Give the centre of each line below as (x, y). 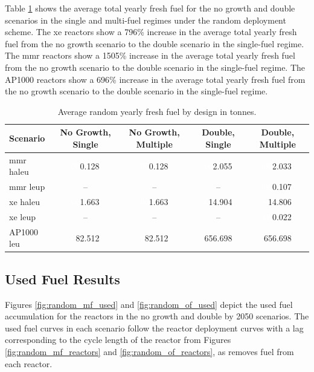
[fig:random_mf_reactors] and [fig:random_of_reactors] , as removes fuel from (149, 352)
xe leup (22, 216)
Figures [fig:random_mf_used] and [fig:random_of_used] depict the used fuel (149, 304)
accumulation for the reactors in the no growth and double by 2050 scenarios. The (157, 316)
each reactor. (29, 363)
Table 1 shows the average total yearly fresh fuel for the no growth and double (150, 8)
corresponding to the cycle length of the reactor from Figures (118, 340)
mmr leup (27, 187)
